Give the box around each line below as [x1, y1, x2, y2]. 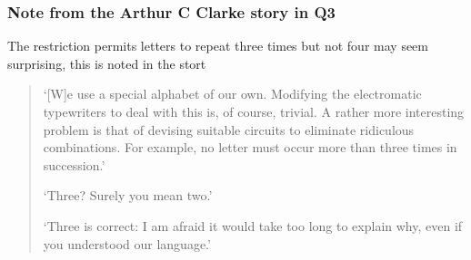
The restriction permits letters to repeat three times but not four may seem [7, 36, 428, 55]
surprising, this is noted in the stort [7, 53, 206, 72]
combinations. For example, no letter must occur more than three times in [43, 138, 457, 157]
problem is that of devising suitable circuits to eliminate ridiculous [43, 120, 415, 139]
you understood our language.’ [43, 234, 211, 253]
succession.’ [43, 155, 105, 174]
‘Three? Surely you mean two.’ [43, 186, 213, 205]
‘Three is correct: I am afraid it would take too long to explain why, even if [43, 216, 463, 235]
